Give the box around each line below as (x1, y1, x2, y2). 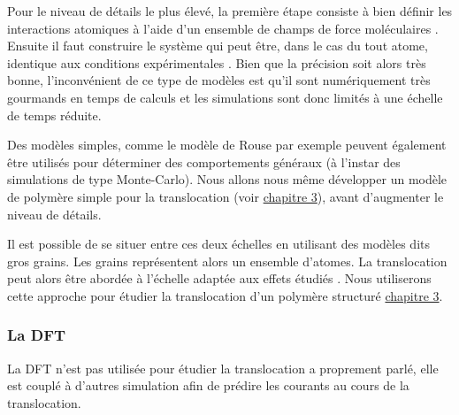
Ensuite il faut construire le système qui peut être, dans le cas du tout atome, (7, 36, 428, 55)
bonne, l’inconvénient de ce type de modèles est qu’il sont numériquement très (7, 71, 431, 89)
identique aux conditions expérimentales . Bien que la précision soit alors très (7, 53, 426, 72)
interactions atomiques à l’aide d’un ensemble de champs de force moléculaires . (7, 19, 439, 37)
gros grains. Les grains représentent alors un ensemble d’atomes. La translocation (7, 251, 448, 270)
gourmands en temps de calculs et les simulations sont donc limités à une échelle (7, 88, 443, 106)
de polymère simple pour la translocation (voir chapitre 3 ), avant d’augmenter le (7, 187, 444, 205)
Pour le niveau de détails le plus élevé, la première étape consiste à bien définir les (7, 2, 453, 19)
